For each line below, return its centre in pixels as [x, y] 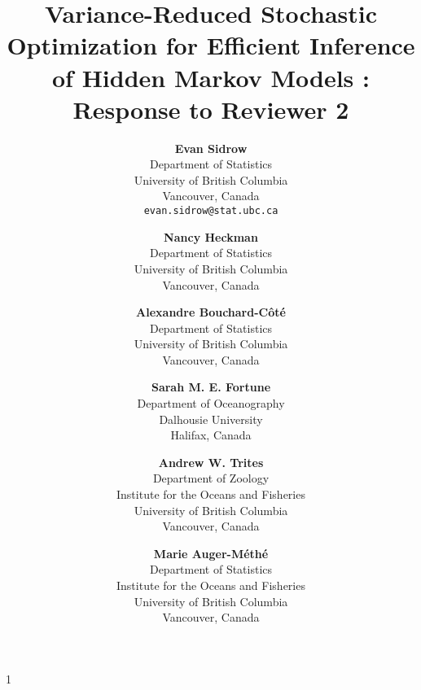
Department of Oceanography [211, 403]
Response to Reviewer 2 [211, 109]
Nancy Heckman [211, 236]
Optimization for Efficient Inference [211, 45]
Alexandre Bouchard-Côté [211, 312]
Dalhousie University [211, 419]
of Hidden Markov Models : [211, 77]
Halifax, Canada [211, 435]
